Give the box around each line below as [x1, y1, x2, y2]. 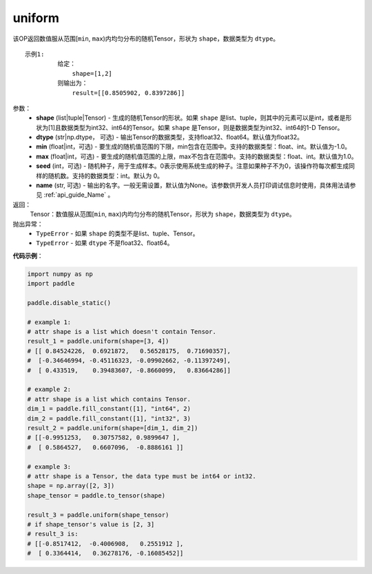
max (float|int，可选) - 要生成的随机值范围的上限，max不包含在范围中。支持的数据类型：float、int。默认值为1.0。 [36, 152, 358, 160]
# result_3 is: [27, 530, 79, 538]
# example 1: [27, 318, 72, 326]
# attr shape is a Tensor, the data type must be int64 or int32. [27, 472, 256, 480]
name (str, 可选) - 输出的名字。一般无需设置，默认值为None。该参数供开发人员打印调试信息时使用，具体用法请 [36, 181, 351, 189]
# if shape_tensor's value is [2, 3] [27, 520, 155, 528]
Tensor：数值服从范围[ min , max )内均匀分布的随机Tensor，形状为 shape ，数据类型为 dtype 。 [30, 210, 296, 218]
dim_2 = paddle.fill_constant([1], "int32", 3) [27, 414, 191, 423]
